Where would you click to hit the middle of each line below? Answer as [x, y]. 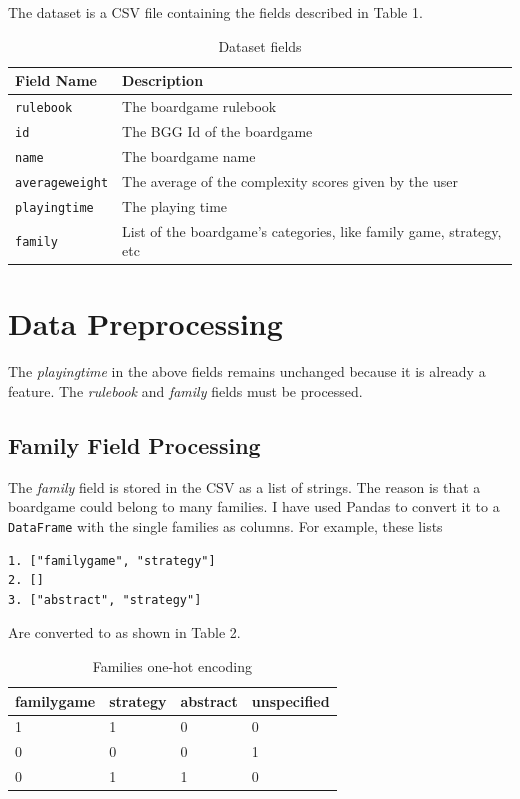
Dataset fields [260, 45]
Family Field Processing [134, 444]
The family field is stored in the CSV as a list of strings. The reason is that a [244, 486]
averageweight [62, 182]
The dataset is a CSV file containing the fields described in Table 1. [215, 12]
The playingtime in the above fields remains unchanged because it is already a [247, 371]
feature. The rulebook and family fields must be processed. [185, 390]
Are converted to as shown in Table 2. [124, 632]
